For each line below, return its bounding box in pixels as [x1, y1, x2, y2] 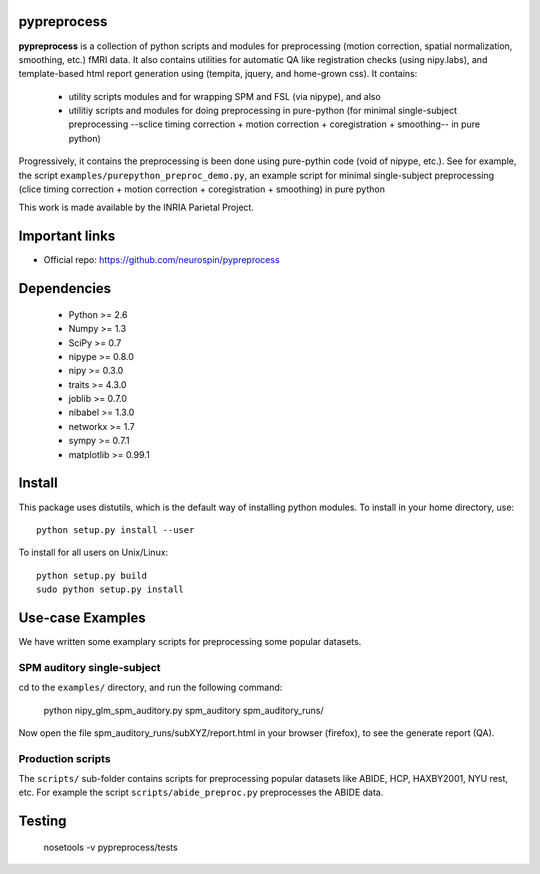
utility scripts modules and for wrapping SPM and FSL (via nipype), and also [68, 90, 382, 102]
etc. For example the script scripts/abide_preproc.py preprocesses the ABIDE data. [18, 786, 384, 799]
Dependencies [18, 280, 112, 297]
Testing [18, 813, 67, 830]
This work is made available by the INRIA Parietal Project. [18, 201, 255, 214]
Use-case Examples [18, 609, 146, 626]
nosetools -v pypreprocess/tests [43, 841, 179, 853]
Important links [18, 228, 116, 245]
